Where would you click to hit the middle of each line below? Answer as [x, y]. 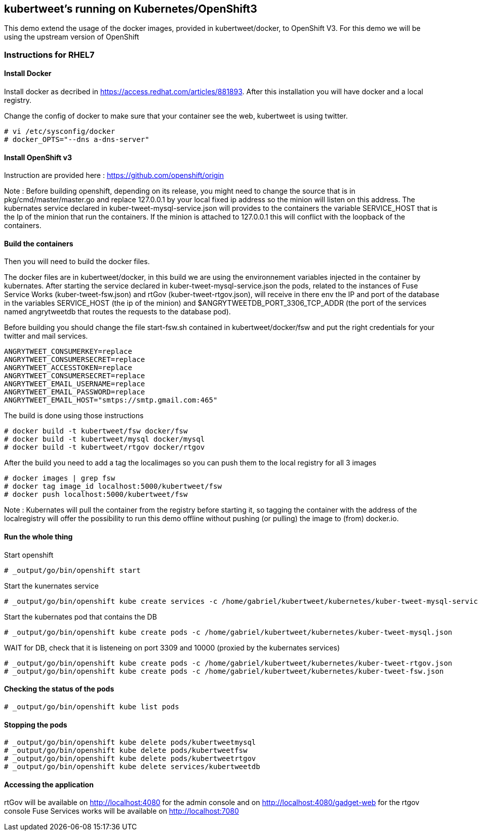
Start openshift [29, 555]
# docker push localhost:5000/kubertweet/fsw [96, 495]
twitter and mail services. [46, 336]
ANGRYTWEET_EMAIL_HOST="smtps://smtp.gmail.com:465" [111, 400]
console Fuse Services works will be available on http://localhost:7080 [122, 811]
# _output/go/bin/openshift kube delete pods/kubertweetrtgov [130, 759]
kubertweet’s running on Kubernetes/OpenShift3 [131, 9]
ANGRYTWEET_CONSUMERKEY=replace [68, 352]
